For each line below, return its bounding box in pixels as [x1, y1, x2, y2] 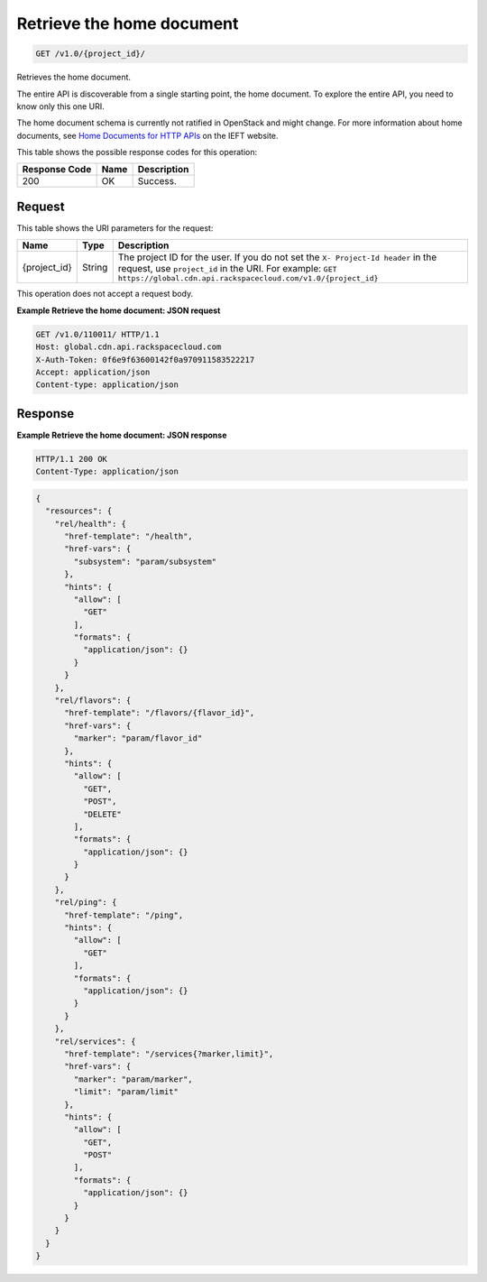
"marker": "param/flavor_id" [73, 733, 203, 743]
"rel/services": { [54, 1036, 136, 1047]
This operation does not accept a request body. [16, 289, 194, 300]
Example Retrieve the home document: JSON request [16, 305, 221, 316]
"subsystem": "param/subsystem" [73, 556, 216, 567]
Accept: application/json [35, 366, 151, 377]
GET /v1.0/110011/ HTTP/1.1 [35, 329, 160, 339]
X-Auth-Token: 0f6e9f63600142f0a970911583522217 [35, 355, 255, 364]
